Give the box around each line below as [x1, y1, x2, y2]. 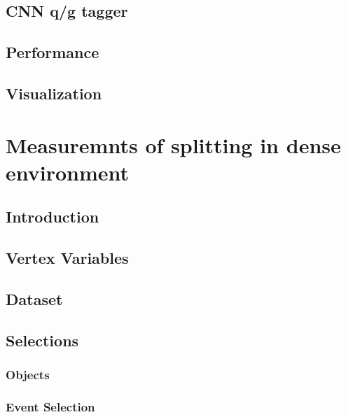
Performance [6, 41, 99, 63]
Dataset [6, 288, 63, 309]
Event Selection [6, 397, 95, 415]
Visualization [6, 82, 102, 104]
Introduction [6, 206, 99, 227]
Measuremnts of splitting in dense [6, 130, 341, 159]
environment [6, 157, 130, 186]
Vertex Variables [6, 247, 129, 269]
